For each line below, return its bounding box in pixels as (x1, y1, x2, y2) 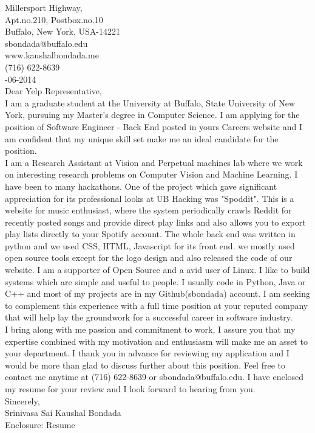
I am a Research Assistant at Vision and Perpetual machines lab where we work (5, 156, 303, 168)
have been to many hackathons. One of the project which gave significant (5, 179, 277, 192)
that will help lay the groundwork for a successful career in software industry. (5, 311, 293, 324)
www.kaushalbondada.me (5, 49, 99, 61)
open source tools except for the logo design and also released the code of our (5, 251, 293, 264)
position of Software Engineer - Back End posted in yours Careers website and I (5, 120, 302, 133)
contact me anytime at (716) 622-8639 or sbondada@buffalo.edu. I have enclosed (5, 370, 304, 383)
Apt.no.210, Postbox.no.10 (5, 13, 103, 26)
